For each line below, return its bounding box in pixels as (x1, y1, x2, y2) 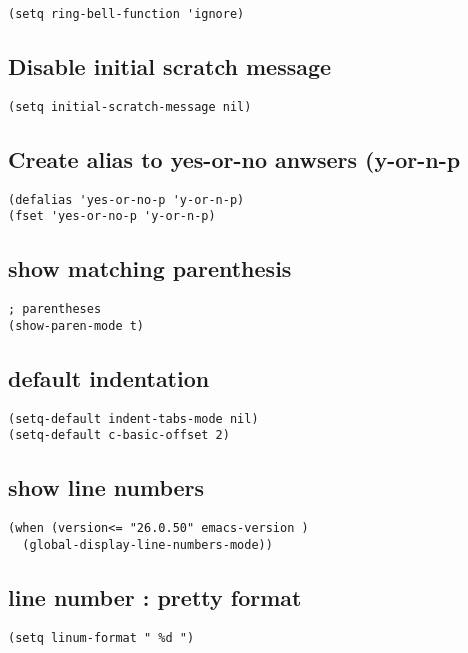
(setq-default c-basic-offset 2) (8, 428, 230, 443)
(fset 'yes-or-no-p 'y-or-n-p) (8, 209, 216, 224)
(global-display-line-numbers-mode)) (22, 537, 273, 552)
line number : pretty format (8, 581, 302, 612)
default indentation (8, 362, 210, 393)
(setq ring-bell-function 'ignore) (8, 7, 245, 21)
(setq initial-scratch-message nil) (8, 99, 252, 114)
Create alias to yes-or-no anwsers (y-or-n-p (8, 143, 461, 174)
